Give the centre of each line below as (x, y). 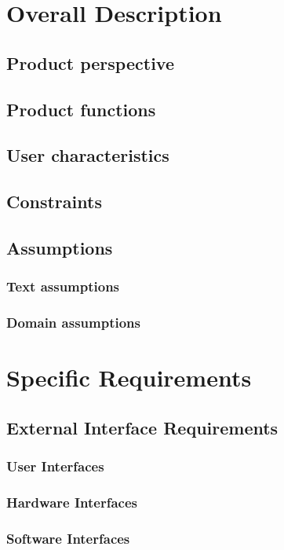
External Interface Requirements (142, 427)
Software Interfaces (68, 538)
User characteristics (88, 155)
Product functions (81, 109)
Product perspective (90, 62)
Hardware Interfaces (72, 502)
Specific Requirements (129, 378)
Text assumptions (63, 286)
